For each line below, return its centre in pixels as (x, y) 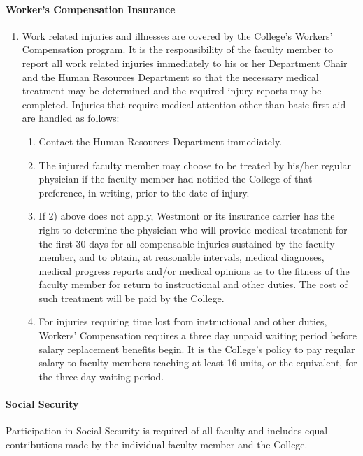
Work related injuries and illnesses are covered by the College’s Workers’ (177, 35)
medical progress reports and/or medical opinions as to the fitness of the (194, 270)
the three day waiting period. (101, 376)
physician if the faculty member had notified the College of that (176, 179)
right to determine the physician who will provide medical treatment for (193, 229)
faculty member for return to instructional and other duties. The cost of (193, 284)
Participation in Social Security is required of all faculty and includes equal (167, 430)
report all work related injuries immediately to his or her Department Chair (185, 63)
